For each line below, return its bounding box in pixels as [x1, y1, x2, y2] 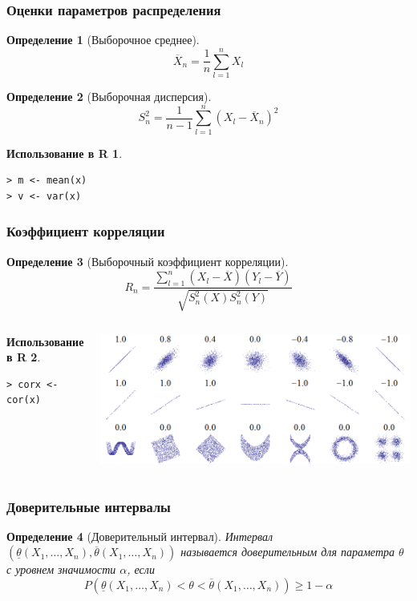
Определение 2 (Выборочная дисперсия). [6, 87, 212, 104]
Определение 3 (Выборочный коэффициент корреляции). [6, 252, 289, 269]
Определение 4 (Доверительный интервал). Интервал [6, 527, 273, 544]
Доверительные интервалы [6, 496, 171, 516]
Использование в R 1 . [6, 144, 123, 161]
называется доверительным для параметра [180, 543, 395, 560]
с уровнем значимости [6, 561, 116, 578]
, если [127, 561, 155, 578]
